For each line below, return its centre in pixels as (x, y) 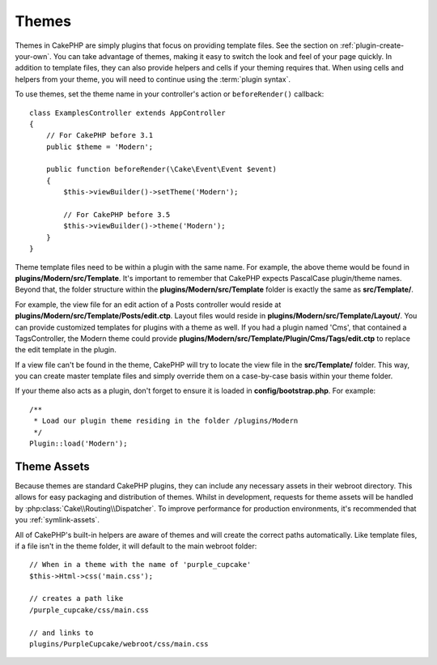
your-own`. (33, 56)
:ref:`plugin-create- (372, 45)
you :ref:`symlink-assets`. (57, 520)
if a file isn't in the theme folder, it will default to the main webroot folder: (136, 546)
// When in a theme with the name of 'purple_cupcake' (140, 565)
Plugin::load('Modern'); (78, 444)
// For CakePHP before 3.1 (100, 135)
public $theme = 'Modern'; (100, 147)
